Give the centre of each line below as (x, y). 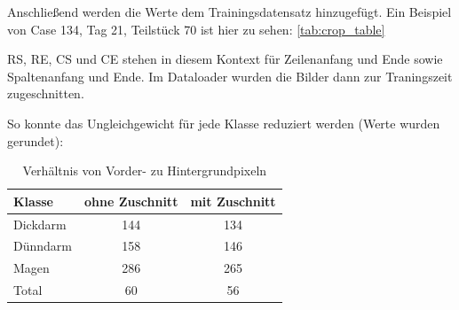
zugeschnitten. (46, 93)
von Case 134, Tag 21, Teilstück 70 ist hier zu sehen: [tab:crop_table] (196, 29)
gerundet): (36, 140)
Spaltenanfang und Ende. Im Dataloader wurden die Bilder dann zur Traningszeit (230, 76)
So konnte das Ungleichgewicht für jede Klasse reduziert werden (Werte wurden (224, 123)
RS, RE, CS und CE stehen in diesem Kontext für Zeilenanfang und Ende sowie (225, 59)
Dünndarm (43, 246)
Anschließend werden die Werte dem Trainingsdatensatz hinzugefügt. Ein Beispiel (229, 12)
